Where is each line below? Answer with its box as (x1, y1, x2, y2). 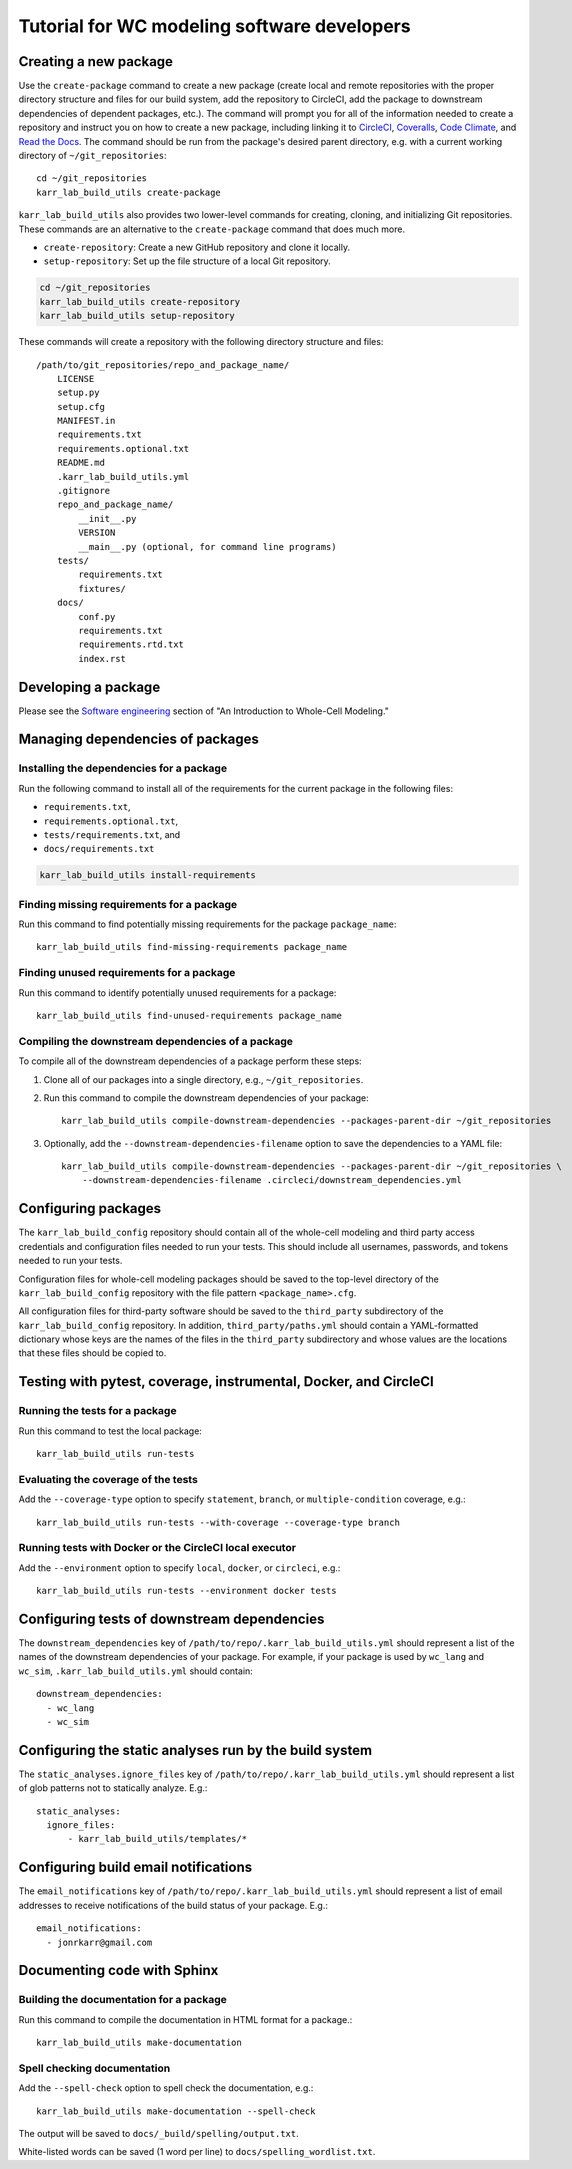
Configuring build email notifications (18, 1859, 253, 1876)
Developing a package (18, 678, 161, 695)
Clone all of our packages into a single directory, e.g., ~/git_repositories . (43, 1073, 364, 1085)
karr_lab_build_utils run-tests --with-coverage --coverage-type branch (36, 1516, 400, 1528)
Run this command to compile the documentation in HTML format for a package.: (18, 2013, 353, 2025)
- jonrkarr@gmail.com (46, 1936, 153, 1948)
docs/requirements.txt (43, 843, 155, 855)
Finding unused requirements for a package (18, 966, 236, 980)
